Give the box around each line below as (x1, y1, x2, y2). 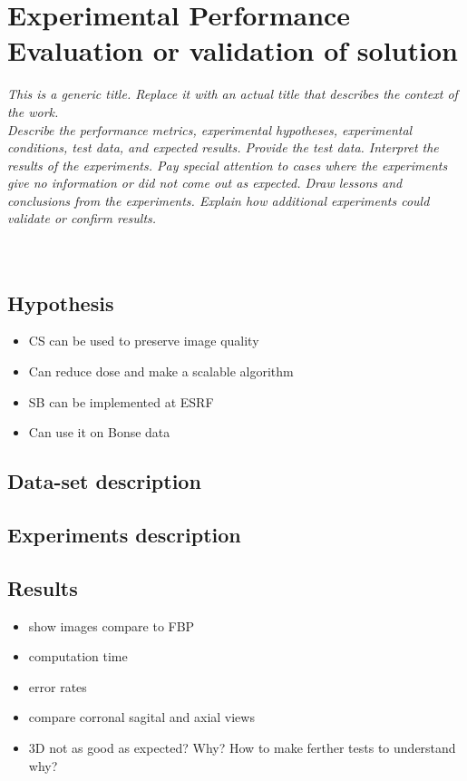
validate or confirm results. (7, 209, 157, 228)
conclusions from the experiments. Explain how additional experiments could (7, 190, 430, 210)
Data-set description (7, 467, 201, 495)
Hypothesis (7, 288, 114, 317)
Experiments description (7, 521, 241, 548)
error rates (28, 677, 87, 696)
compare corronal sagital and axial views (28, 708, 255, 727)
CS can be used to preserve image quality (28, 331, 259, 350)
